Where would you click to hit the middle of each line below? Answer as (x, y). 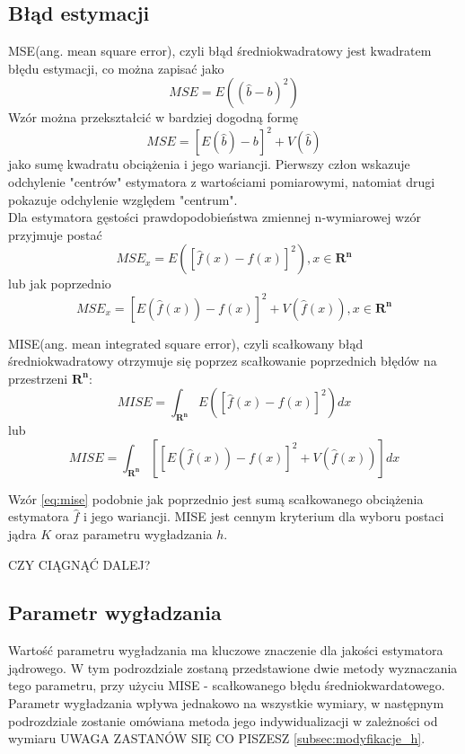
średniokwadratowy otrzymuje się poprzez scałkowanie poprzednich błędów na (223, 361)
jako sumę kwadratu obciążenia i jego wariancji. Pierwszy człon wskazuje (209, 164)
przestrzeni (38, 378)
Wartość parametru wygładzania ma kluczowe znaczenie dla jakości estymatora (226, 650)
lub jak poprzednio (60, 284)
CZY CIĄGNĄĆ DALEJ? (79, 564)
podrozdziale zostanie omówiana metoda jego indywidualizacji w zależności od (223, 720)
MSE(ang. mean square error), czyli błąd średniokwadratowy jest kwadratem (220, 51)
